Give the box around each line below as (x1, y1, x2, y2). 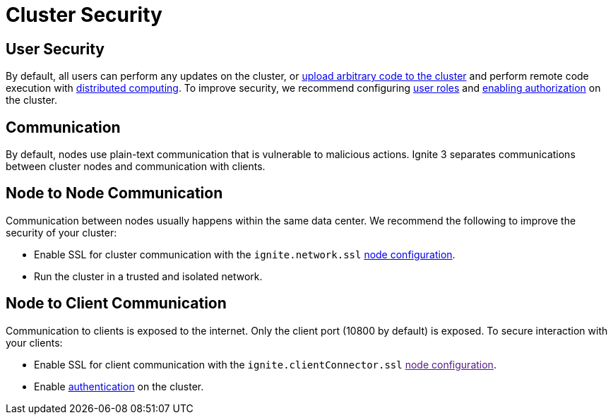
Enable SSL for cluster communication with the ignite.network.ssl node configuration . (34, 248, 456, 260)
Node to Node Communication (6, 184, 223, 203)
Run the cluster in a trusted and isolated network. (34, 270, 263, 282)
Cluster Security (6, 3, 162, 27)
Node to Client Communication (6, 294, 227, 313)
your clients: (6, 336, 63, 349)
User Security (6, 40, 105, 58)
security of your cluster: (6, 226, 117, 239)
